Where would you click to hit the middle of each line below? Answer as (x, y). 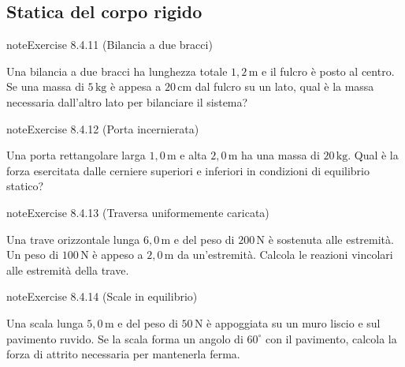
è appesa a (136, 86)
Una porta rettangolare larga (76, 155)
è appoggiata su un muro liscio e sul (294, 322)
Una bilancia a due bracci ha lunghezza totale (117, 71)
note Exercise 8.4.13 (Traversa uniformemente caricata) (138, 212)
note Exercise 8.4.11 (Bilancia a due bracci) (110, 45)
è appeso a (118, 255)
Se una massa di (45, 86)
